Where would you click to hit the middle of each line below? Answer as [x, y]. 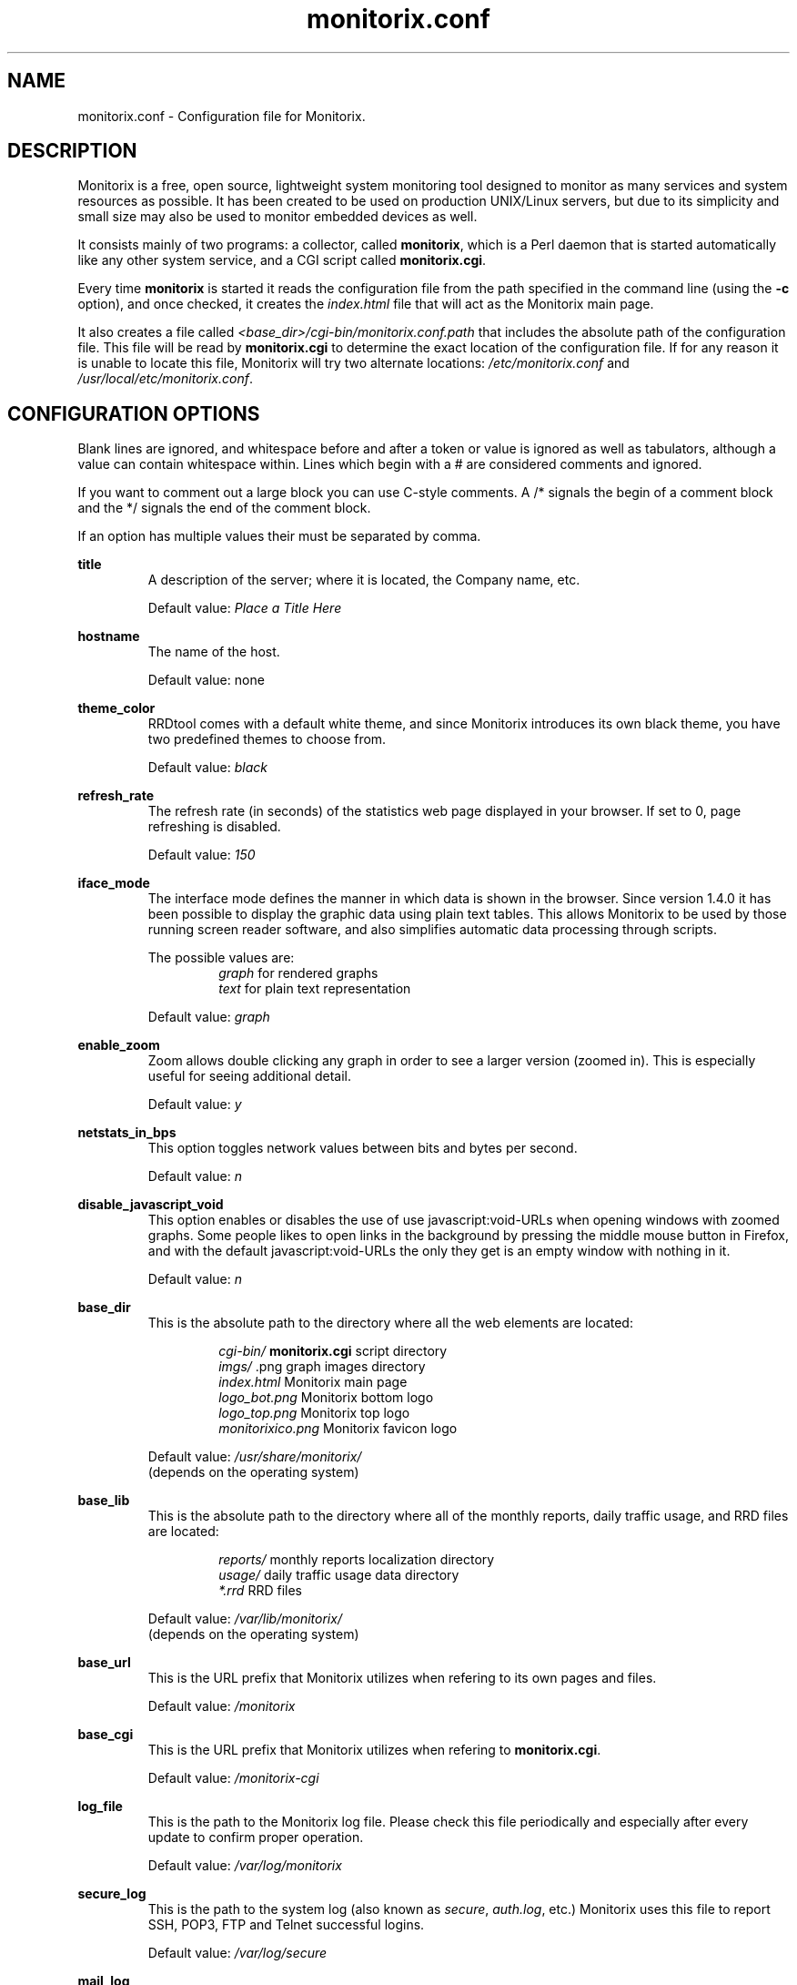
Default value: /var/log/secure [237, 1953]
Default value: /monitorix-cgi [233, 1778]
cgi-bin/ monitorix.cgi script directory [333, 1351]
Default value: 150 [202, 855]
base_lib [104, 1501]
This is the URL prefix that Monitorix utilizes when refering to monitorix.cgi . [374, 1750]
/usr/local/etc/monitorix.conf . [165, 379]
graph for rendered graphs [298, 973]
